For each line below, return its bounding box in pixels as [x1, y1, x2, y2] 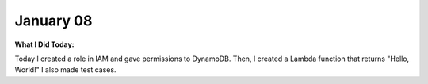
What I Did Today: [14, 40, 75, 49]
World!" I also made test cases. [14, 65, 117, 74]
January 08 [14, 12, 93, 29]
